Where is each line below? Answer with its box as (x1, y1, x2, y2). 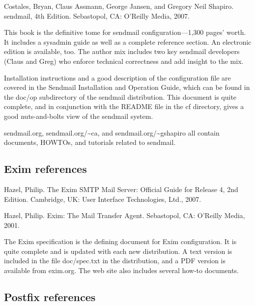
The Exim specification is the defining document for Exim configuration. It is (4, 236, 237, 247)
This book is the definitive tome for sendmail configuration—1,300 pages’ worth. (4, 27, 246, 37)
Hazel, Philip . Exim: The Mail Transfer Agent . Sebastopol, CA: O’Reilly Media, (4, 210, 245, 221)
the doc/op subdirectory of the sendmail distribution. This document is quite (4, 91, 237, 102)
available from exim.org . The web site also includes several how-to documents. (4, 265, 239, 276)
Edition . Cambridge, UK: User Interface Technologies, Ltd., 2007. (4, 194, 201, 204)
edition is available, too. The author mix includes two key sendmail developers (4, 46, 240, 56)
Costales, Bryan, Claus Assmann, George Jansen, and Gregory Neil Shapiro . (4, 1, 234, 11)
